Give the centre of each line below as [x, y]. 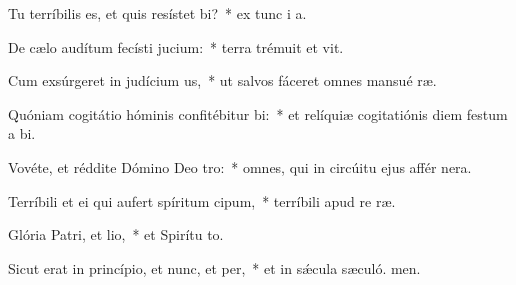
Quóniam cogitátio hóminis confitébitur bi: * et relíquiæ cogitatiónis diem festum [258, 113]
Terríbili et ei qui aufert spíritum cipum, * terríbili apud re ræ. [202, 200]
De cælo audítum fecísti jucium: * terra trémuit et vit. [176, 46]
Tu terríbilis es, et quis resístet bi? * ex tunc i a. [157, 13]
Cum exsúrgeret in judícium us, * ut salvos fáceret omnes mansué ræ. [222, 80]
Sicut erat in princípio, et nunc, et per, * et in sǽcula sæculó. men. [214, 267]
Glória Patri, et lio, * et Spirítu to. [116, 234]
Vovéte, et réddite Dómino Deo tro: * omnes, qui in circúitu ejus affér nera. [240, 166]
